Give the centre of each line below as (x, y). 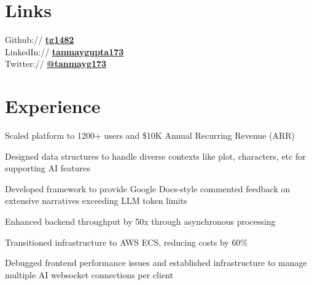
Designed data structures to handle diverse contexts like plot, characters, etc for (155, 156)
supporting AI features (48, 168)
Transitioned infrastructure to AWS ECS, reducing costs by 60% (127, 242)
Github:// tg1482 (40, 40)
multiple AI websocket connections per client (89, 274)
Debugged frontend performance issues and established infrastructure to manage (156, 263)
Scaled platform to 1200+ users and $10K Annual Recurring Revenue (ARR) (150, 135)
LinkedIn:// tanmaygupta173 (64, 51)
